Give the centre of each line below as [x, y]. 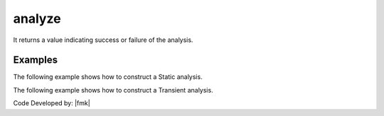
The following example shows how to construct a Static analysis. [108, 77]
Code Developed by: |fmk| [52, 103]
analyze [37, 19]
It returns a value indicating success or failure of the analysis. [103, 40]
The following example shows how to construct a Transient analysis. [113, 90]
